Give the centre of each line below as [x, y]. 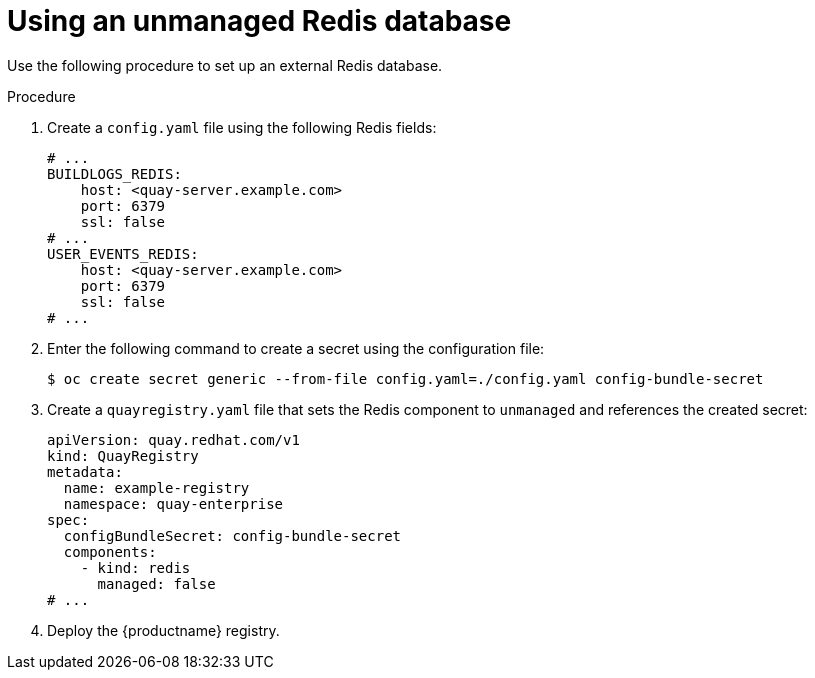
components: [110, 551]
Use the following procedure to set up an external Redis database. [225, 65]
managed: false [156, 583]
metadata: [85, 471]
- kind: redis [135, 567]
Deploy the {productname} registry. [163, 630]
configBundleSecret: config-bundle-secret [232, 535]
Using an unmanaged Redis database [259, 21]
